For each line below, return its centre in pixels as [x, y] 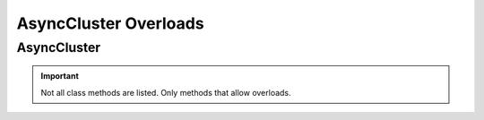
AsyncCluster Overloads [111, 23]
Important [60, 76]
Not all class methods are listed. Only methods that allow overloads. [166, 92]
